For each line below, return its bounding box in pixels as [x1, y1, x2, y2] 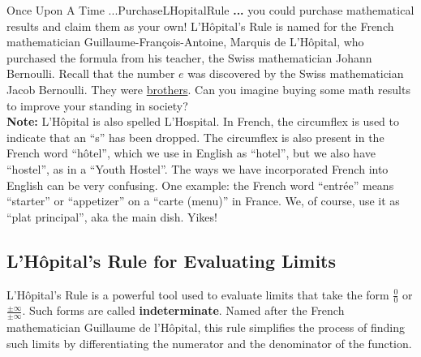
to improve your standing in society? [6, 97, 188, 114]
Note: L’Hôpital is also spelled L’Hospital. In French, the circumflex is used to [6, 113, 399, 130]
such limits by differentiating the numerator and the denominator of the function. [6, 334, 412, 351]
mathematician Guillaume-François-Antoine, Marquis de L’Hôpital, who [6, 33, 364, 50]
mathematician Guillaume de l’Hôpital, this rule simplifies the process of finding [6, 319, 405, 336]
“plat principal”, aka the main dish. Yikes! [6, 208, 217, 225]
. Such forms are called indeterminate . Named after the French [22, 302, 345, 319]
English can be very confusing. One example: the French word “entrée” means [6, 176, 394, 193]
